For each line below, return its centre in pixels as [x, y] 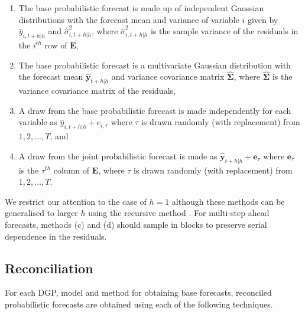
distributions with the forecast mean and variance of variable [129, 19]
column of [72, 170]
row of [56, 45]
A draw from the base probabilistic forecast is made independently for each [155, 110]
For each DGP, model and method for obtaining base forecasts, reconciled [138, 292]
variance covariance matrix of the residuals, [97, 91]
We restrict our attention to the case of [76, 201]
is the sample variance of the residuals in [224, 31]
